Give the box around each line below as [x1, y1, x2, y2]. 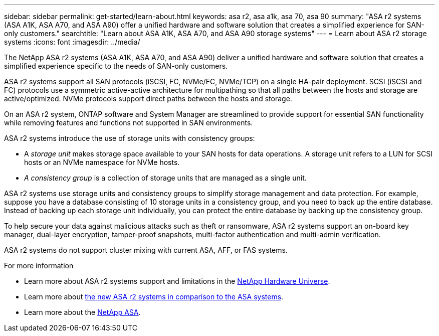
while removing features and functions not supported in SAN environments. [4, 118, 253, 127]
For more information [4, 261, 74, 270]
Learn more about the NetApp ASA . [24, 308, 141, 316]
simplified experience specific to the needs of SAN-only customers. [4, 62, 228, 70]
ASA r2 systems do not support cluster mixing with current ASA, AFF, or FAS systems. [4, 246, 288, 254]
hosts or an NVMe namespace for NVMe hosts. [24, 158, 180, 166]
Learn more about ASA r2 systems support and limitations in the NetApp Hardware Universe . [24, 277, 330, 285]
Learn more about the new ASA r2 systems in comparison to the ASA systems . [24, 292, 284, 301]
